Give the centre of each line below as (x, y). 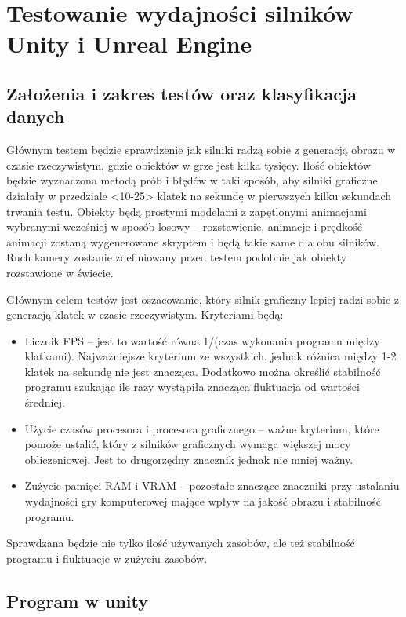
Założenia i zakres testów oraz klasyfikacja (181, 93)
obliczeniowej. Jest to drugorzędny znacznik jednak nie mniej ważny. (189, 459)
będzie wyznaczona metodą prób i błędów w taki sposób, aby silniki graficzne (192, 180)
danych (36, 117)
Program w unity (77, 600)
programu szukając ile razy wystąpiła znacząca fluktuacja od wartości (192, 387)
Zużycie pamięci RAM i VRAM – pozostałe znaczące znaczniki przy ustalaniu (212, 486)
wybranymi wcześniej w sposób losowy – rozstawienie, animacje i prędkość (184, 226)
